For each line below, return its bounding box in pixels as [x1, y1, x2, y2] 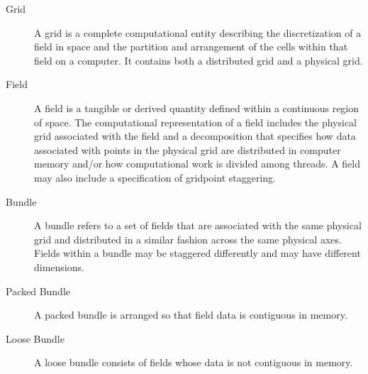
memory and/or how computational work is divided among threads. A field [34, 156, 360, 171]
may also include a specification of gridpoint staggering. [34, 170, 276, 185]
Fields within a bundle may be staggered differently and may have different [34, 246, 361, 260]
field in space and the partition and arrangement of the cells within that [34, 39, 348, 54]
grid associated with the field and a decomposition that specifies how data [34, 128, 356, 143]
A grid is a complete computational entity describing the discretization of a [34, 25, 362, 40]
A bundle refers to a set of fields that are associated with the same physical [34, 218, 362, 233]
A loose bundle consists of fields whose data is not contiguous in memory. [34, 355, 353, 370]
